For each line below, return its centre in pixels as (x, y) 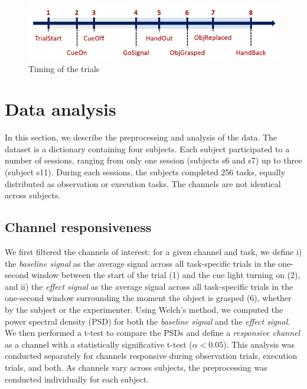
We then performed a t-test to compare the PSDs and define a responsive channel (153, 333)
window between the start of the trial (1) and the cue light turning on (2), (166, 275)
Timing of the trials (64, 68)
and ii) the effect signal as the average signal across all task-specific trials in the (149, 286)
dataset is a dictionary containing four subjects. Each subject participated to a (147, 148)
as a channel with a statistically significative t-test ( (99, 344)
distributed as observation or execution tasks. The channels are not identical (143, 183)
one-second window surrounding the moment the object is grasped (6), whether (148, 298)
